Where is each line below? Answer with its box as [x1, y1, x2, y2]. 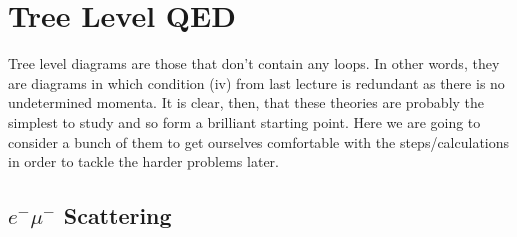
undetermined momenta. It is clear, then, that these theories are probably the [8, 92, 485, 113]
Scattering [63, 200, 172, 231]
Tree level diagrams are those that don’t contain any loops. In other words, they [8, 53, 500, 74]
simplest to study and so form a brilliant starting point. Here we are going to [8, 111, 481, 132]
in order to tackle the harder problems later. [8, 151, 279, 172]
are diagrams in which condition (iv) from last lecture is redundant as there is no [8, 72, 505, 93]
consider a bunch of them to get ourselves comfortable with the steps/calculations [8, 131, 510, 152]
